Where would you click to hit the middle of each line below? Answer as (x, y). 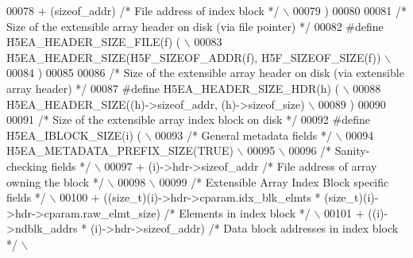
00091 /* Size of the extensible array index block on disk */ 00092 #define (188, 119)
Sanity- (352, 150)
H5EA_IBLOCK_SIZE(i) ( (74, 135)
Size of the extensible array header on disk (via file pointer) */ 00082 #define (195, 26)
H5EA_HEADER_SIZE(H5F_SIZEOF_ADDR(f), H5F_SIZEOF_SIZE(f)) (194, 57)
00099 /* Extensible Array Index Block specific (274, 181)
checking (27, 166)
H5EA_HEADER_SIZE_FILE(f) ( (94, 42)
